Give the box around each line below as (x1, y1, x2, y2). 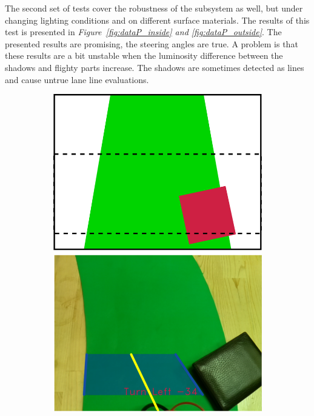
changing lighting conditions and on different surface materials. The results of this (5, 13, 310, 26)
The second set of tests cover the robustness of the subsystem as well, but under (5, 2, 303, 14)
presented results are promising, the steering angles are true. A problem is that (5, 37, 298, 50)
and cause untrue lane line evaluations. (5, 73, 149, 86)
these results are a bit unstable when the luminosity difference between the (5, 49, 283, 62)
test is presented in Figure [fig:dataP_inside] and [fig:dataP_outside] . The (5, 25, 282, 38)
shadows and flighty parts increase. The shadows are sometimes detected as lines (5, 61, 304, 73)
